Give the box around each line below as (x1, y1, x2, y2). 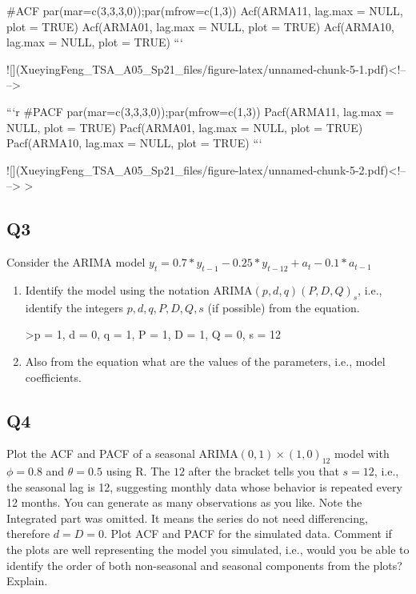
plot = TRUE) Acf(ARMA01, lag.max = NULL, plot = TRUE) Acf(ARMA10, (6, 18, 394, 34)
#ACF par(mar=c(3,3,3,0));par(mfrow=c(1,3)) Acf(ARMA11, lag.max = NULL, (6, 2, 403, 18)
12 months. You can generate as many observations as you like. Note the (6, 494, 362, 511)
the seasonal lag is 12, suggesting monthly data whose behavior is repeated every (6, 478, 402, 495)
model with (334, 445, 390, 462)
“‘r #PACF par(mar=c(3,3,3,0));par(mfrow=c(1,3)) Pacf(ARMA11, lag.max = (6, 102, 394, 119)
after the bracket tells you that (188, 463, 339, 480)
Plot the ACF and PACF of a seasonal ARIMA (6, 445, 238, 462)
